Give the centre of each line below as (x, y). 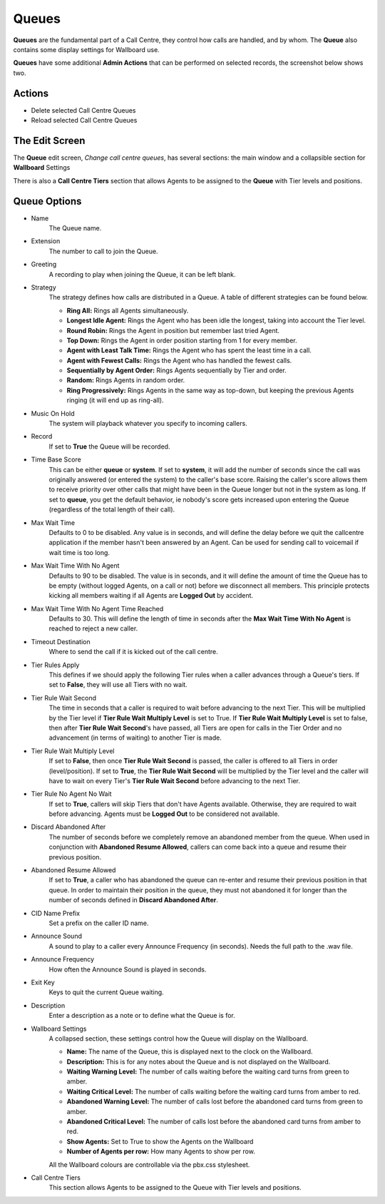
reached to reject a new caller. (93, 628)
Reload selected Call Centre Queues (84, 121)
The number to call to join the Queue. (103, 251)
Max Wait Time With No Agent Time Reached (97, 608)
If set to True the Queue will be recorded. (109, 447)
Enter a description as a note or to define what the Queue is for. (142, 1016)
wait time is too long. (79, 552)
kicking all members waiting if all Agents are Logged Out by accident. (151, 596)
